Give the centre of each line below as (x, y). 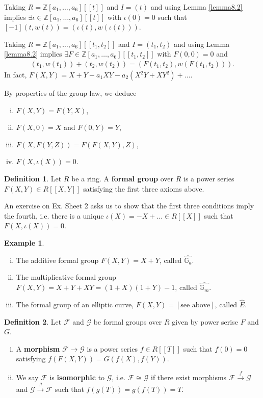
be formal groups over (128, 321)
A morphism (38, 348)
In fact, (16, 74)
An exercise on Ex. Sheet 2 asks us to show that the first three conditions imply (129, 206)
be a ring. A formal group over (123, 178)
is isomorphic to (77, 377)
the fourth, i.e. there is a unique (54, 215)
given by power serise (205, 321)
